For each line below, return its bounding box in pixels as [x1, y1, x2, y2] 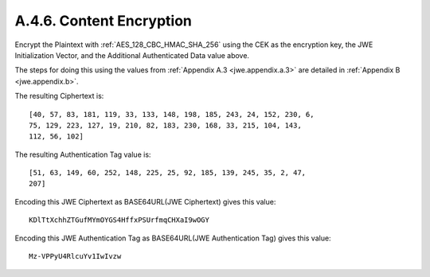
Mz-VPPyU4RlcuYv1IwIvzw [29, 252, 122, 261]
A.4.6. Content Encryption [14, 12, 193, 29]
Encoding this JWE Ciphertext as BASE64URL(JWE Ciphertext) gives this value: [14, 197, 276, 206]
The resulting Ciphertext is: [14, 92, 104, 101]
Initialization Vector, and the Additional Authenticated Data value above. [14, 50, 250, 60]
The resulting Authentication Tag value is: [14, 150, 151, 159]
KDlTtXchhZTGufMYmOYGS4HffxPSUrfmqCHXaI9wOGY [29, 216, 210, 224]
